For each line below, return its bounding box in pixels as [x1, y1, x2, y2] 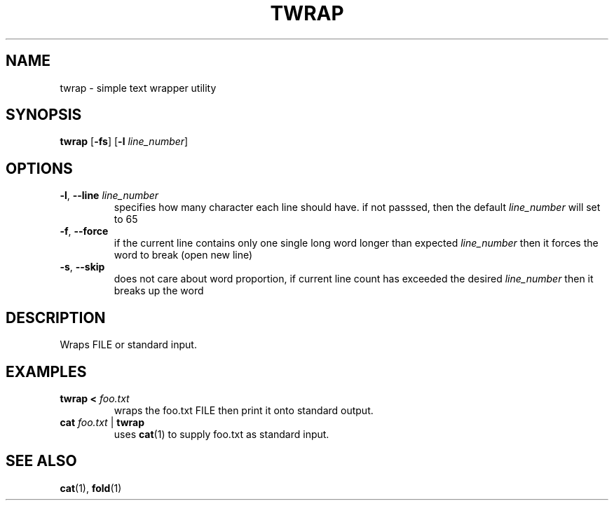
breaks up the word [114, 285, 204, 297]
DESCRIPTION [6, 308, 106, 327]
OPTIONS [6, 159, 73, 177]
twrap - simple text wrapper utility [60, 81, 217, 94]
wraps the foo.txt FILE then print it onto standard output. [114, 404, 374, 416]
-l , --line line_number [60, 189, 159, 202]
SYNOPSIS [6, 106, 82, 124]
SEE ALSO [6, 452, 77, 470]
